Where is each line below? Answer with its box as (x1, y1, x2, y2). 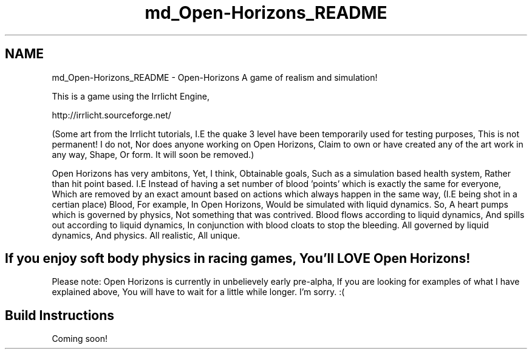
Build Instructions (5, 307, 115, 323)
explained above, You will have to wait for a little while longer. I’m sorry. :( (52, 287, 345, 298)
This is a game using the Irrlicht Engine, (52, 90, 210, 101)
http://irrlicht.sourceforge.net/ (52, 109, 171, 120)
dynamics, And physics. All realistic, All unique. (52, 230, 240, 240)
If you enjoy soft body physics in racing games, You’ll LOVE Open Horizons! (5, 251, 471, 267)
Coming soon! (52, 333, 107, 344)
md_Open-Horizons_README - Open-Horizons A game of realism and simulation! (52, 72, 378, 83)
